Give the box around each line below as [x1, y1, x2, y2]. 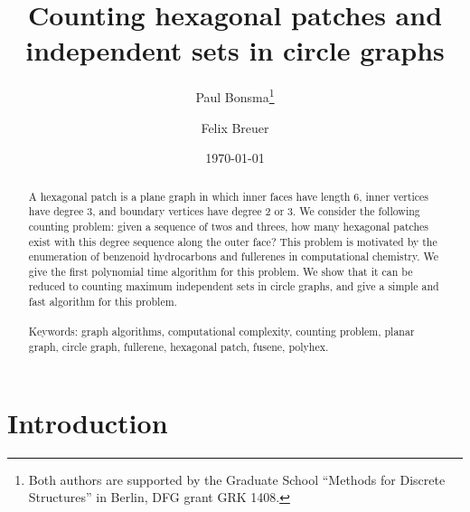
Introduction [7, 403, 168, 441]
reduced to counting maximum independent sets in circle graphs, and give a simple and [28, 279, 439, 294]
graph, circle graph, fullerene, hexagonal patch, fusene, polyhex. [28, 339, 329, 355]
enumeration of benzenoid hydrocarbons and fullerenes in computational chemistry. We [28, 249, 439, 264]
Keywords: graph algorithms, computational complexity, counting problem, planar [28, 324, 415, 339]
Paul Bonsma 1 [195, 85, 275, 106]
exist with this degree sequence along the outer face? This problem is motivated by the [28, 233, 437, 249]
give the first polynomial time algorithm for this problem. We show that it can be [28, 263, 413, 279]
